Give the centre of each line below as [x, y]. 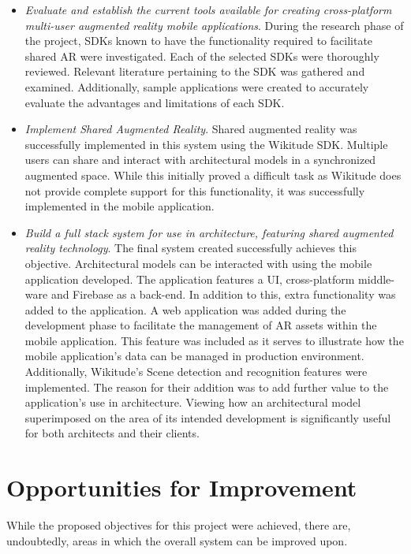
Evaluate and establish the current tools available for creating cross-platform [208, 9]
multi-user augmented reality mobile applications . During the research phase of [214, 25]
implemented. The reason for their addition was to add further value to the [207, 387]
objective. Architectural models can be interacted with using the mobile [198, 263]
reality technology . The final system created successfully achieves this [191, 248]
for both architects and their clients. [112, 433]
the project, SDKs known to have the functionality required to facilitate [199, 41]
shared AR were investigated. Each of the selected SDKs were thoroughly [202, 56]
